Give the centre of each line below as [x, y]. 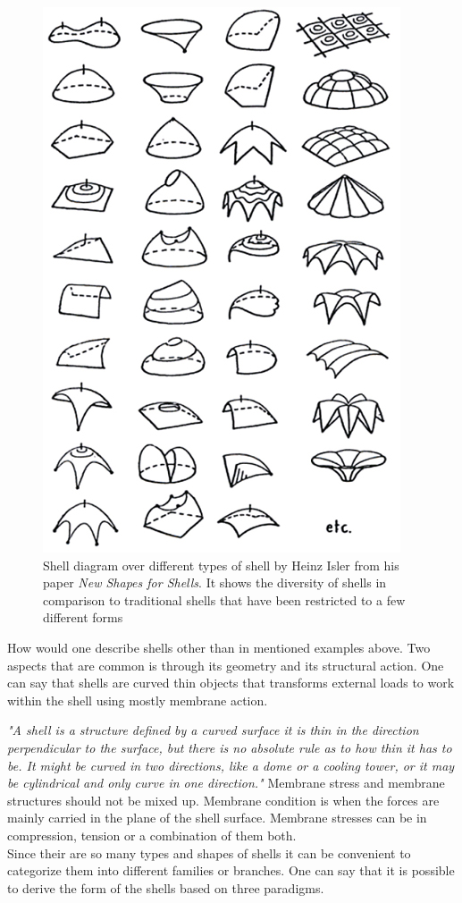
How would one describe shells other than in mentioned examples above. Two [219, 647]
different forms [83, 617]
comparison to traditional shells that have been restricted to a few [224, 599]
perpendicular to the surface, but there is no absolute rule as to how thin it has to [230, 747]
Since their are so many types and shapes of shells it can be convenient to [209, 852]
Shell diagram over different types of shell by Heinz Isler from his [221, 565]
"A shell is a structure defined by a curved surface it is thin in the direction [213, 730]
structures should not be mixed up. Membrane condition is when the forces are [223, 800]
